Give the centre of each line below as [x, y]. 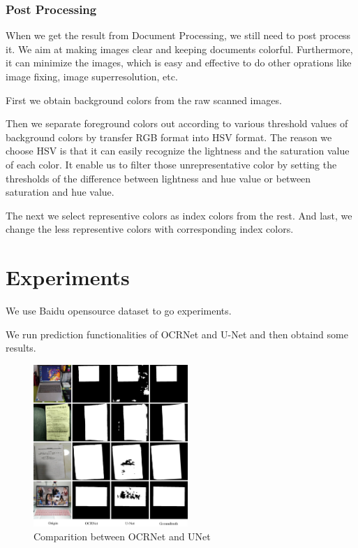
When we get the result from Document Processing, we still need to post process [178, 35]
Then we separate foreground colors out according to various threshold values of [177, 123]
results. [21, 348]
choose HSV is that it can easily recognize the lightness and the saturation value [178, 151]
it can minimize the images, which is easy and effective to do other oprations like [179, 63]
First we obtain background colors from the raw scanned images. [144, 100]
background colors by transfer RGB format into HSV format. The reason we [169, 137]
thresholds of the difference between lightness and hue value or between [158, 178]
